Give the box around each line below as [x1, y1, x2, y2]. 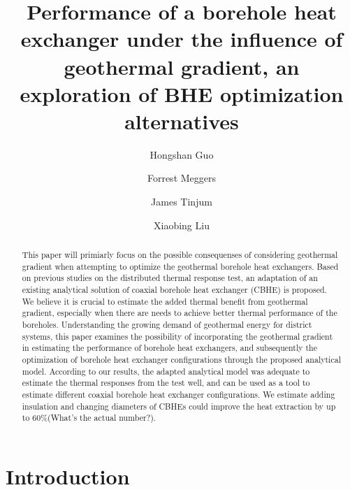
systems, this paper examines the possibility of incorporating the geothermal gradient [22, 330, 333, 342]
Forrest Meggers [147, 171, 217, 185]
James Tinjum [151, 194, 212, 209]
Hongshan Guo [150, 147, 214, 161]
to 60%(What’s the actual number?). [22, 412, 156, 424]
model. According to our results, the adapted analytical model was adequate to [22, 365, 310, 377]
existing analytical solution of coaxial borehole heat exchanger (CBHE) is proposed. [22, 284, 327, 296]
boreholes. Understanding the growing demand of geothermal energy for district [22, 318, 312, 330]
